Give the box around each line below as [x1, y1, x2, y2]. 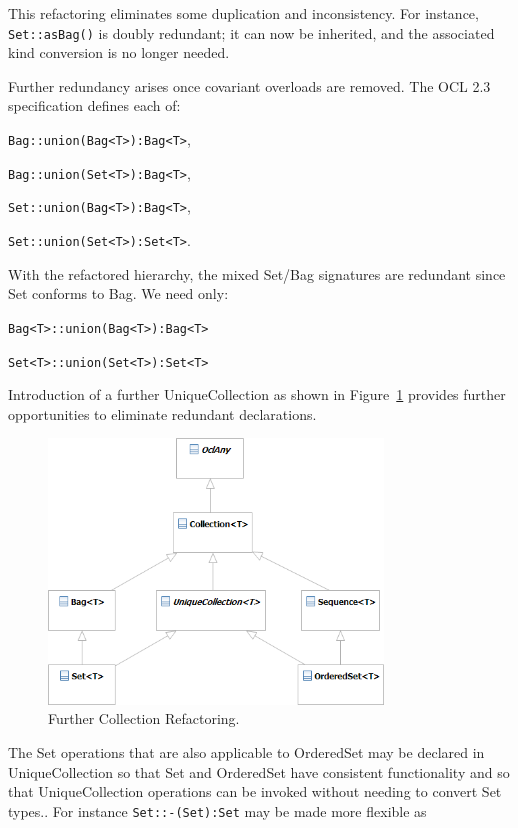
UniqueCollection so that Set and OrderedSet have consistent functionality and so [8, 761, 510, 782]
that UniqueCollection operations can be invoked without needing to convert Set [8, 781, 502, 802]
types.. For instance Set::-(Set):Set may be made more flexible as [8, 800, 427, 821]
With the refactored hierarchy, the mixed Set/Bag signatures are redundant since [8, 263, 506, 284]
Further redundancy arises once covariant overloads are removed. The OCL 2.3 [8, 75, 491, 96]
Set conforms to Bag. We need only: [8, 283, 229, 304]
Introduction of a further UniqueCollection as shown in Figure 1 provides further [8, 384, 506, 405]
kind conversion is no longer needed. [8, 42, 230, 63]
